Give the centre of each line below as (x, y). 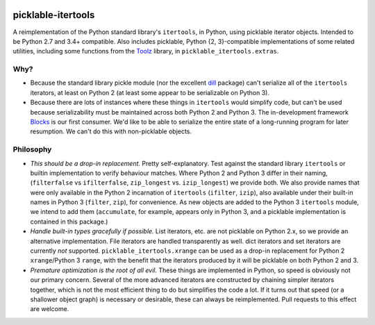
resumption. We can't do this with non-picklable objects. (111, 131)
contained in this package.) (69, 222)
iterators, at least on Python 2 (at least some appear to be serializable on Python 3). (150, 92)
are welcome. (50, 309)
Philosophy (32, 149)
